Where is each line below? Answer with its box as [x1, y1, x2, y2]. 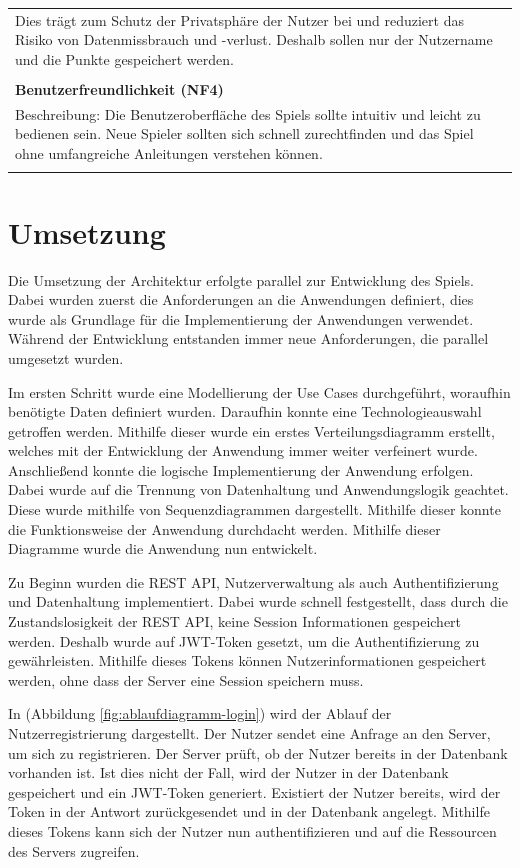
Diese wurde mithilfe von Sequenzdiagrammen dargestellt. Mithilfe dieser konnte [8, 499, 501, 520]
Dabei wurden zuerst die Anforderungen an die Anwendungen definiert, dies [8, 289, 474, 310]
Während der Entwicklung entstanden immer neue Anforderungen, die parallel [8, 328, 489, 349]
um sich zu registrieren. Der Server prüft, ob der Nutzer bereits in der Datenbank [8, 742, 508, 763]
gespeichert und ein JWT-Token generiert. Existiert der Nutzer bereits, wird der [8, 781, 501, 802]
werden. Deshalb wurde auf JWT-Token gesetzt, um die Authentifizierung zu [8, 630, 480, 651]
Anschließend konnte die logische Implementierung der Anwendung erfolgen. [8, 459, 474, 480]
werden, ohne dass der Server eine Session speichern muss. [8, 669, 364, 690]
